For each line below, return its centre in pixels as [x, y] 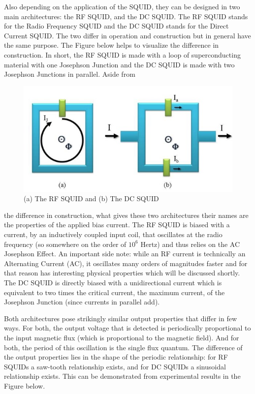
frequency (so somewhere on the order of [65, 244]
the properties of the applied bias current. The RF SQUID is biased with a [117, 225]
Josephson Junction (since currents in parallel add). [82, 302]
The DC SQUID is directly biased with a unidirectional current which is [113, 283]
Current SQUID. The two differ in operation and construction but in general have [127, 35]
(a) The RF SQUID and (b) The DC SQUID [91, 198]
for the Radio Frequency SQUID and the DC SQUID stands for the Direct [116, 26]
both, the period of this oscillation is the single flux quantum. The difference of [123, 347]
